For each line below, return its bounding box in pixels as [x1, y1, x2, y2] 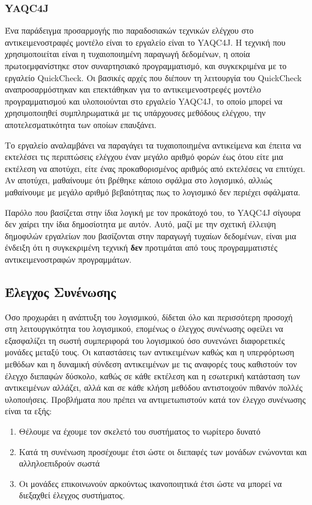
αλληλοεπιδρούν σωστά [19, 457, 100, 470]
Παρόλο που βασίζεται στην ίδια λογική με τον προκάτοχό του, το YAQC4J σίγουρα [5, 206, 301, 218]
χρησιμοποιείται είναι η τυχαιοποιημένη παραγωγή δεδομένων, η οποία [5, 47, 250, 60]
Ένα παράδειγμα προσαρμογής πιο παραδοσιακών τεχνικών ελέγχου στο [5, 24, 254, 37]
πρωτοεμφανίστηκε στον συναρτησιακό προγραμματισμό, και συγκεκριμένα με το [5, 60, 287, 72]
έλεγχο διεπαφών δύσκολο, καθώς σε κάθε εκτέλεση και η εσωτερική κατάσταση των [5, 369, 301, 382]
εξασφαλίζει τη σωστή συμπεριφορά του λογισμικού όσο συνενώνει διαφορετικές [5, 334, 285, 346]
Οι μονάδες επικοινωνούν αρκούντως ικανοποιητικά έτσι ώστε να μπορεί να [19, 477, 282, 489]
